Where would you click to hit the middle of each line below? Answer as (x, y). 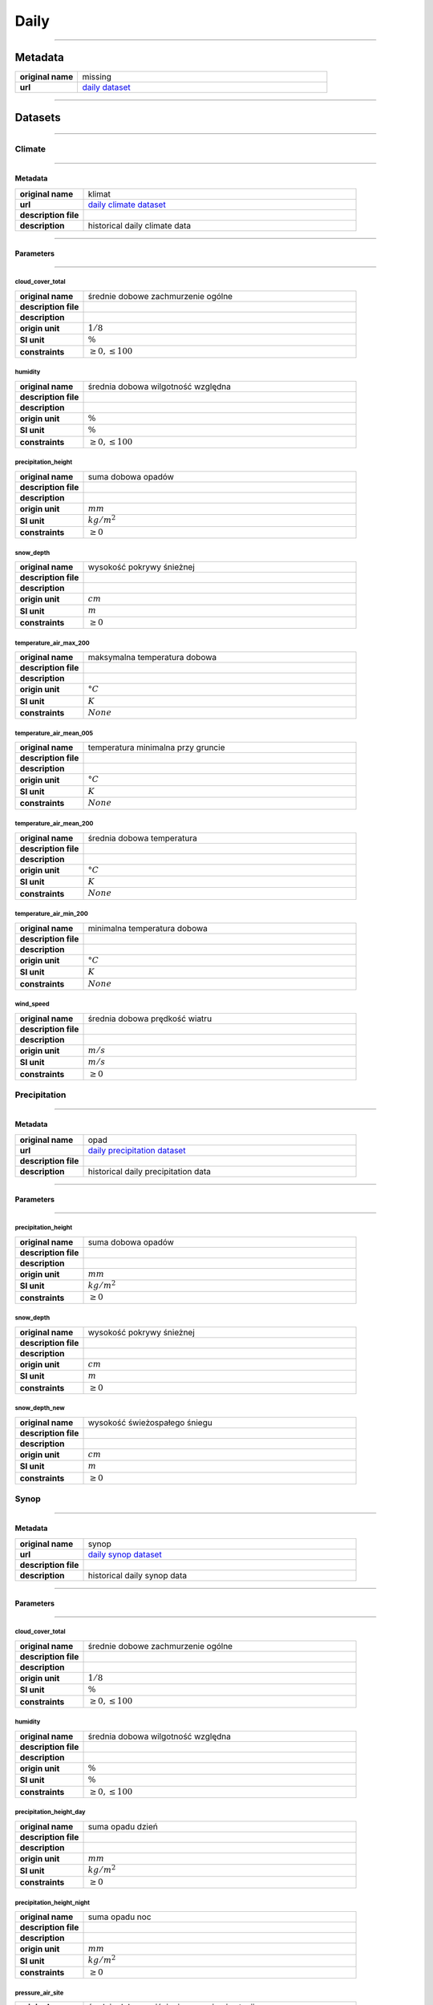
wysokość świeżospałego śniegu (150, 1422)
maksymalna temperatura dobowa (152, 658)
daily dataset (107, 87)
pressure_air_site (39, 1993)
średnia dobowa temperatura (143, 838)
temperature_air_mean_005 (54, 733)
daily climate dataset (127, 205)
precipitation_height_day (50, 1813)
